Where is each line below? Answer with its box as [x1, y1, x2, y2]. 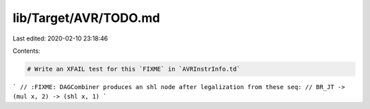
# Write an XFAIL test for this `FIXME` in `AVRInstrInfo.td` [27, 65, 241, 73]
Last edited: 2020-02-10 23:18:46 [12, 34, 108, 43]
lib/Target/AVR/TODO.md [12, 10, 160, 25]
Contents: [12, 47, 40, 55]
